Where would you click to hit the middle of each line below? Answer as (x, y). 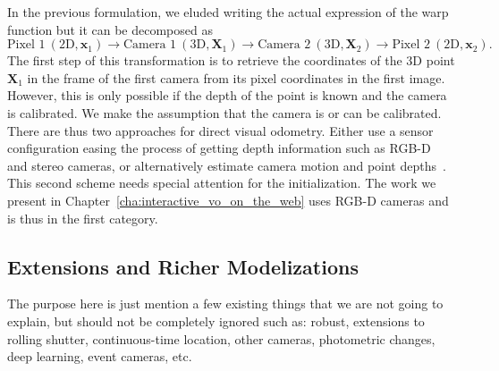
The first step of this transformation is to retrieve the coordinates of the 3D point (231, 60)
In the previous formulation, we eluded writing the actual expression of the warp (228, 12)
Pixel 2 (411, 45)
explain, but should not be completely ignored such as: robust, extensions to (216, 320)
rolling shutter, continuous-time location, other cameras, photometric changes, (221, 338)
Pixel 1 (26, 45)
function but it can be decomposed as (110, 29)
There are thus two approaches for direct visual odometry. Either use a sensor (220, 130)
